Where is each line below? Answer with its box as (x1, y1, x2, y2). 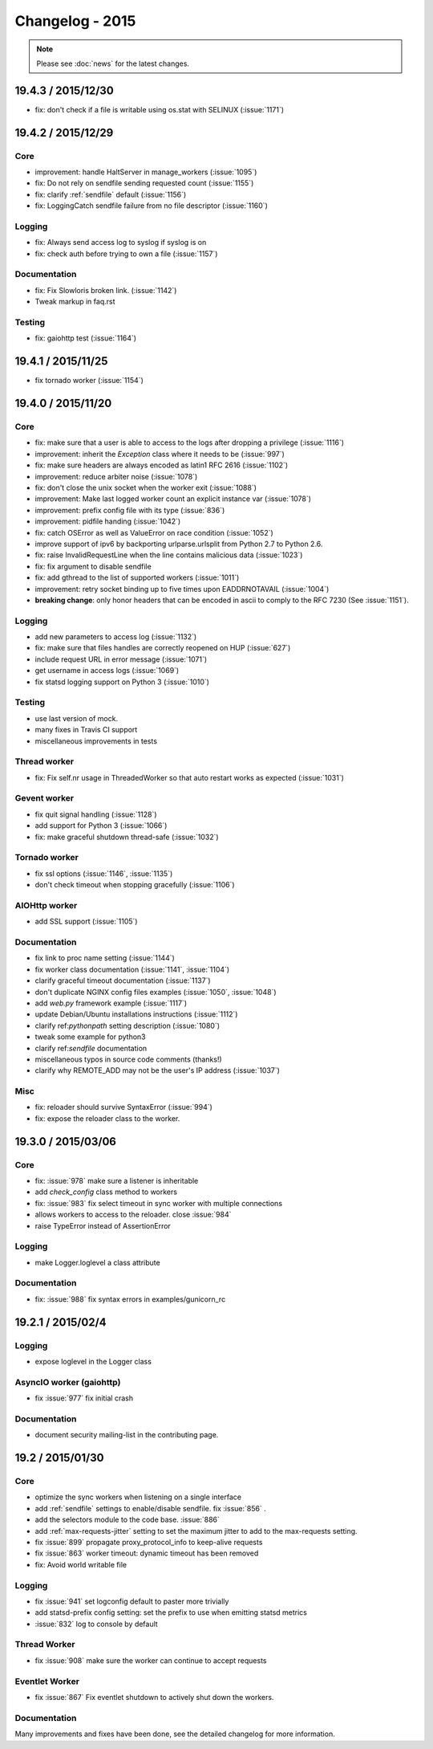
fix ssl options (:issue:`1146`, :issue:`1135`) (34, 868, 173, 879)
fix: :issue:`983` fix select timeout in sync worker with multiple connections (34, 1198, 283, 1208)
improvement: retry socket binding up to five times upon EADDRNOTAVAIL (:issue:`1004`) (34, 584, 330, 593)
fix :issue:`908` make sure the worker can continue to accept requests (34, 1655, 267, 1665)
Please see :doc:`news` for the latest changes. (36, 59, 190, 68)
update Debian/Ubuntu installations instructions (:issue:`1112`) (34, 1009, 238, 1019)
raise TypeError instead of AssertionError (34, 1221, 172, 1230)
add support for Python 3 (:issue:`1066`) (34, 821, 168, 830)
